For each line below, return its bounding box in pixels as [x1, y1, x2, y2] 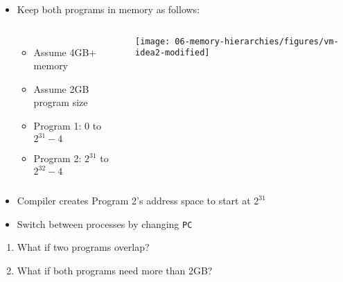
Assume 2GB [33, 81, 89, 96]
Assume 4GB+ [33, 44, 97, 59]
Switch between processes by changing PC [17, 216, 193, 231]
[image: [135, 36, 170, 46]
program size [33, 95, 88, 109]
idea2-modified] [135, 48, 210, 58]
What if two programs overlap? [17, 240, 150, 254]
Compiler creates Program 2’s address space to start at [17, 193, 251, 208]
